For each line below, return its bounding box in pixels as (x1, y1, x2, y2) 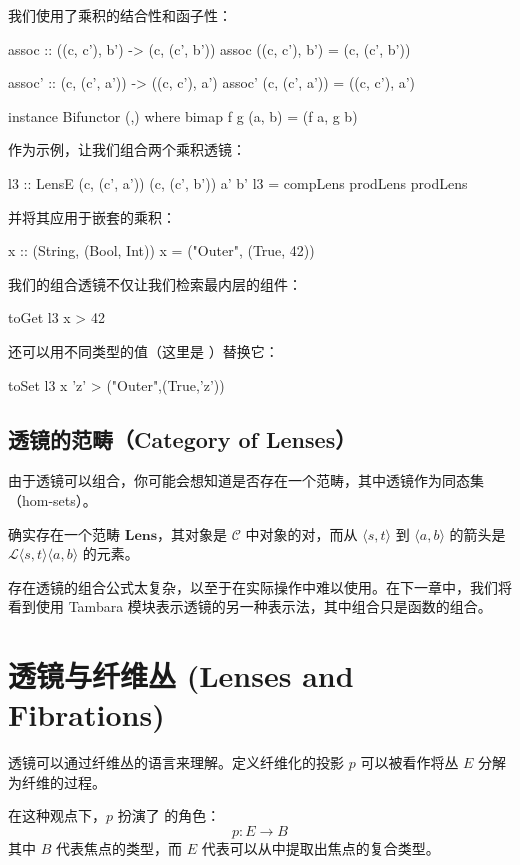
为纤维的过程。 (8, 771, 106, 792)
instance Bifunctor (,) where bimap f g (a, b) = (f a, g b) (8, 105, 358, 126)
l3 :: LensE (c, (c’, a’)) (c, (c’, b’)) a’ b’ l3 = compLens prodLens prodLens (8, 172, 468, 193)
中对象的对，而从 (245, 523, 358, 544)
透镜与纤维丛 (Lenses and (8, 655, 354, 696)
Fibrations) (8, 694, 165, 735)
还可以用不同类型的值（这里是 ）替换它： (8, 340, 279, 361)
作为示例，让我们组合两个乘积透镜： (8, 139, 246, 160)
